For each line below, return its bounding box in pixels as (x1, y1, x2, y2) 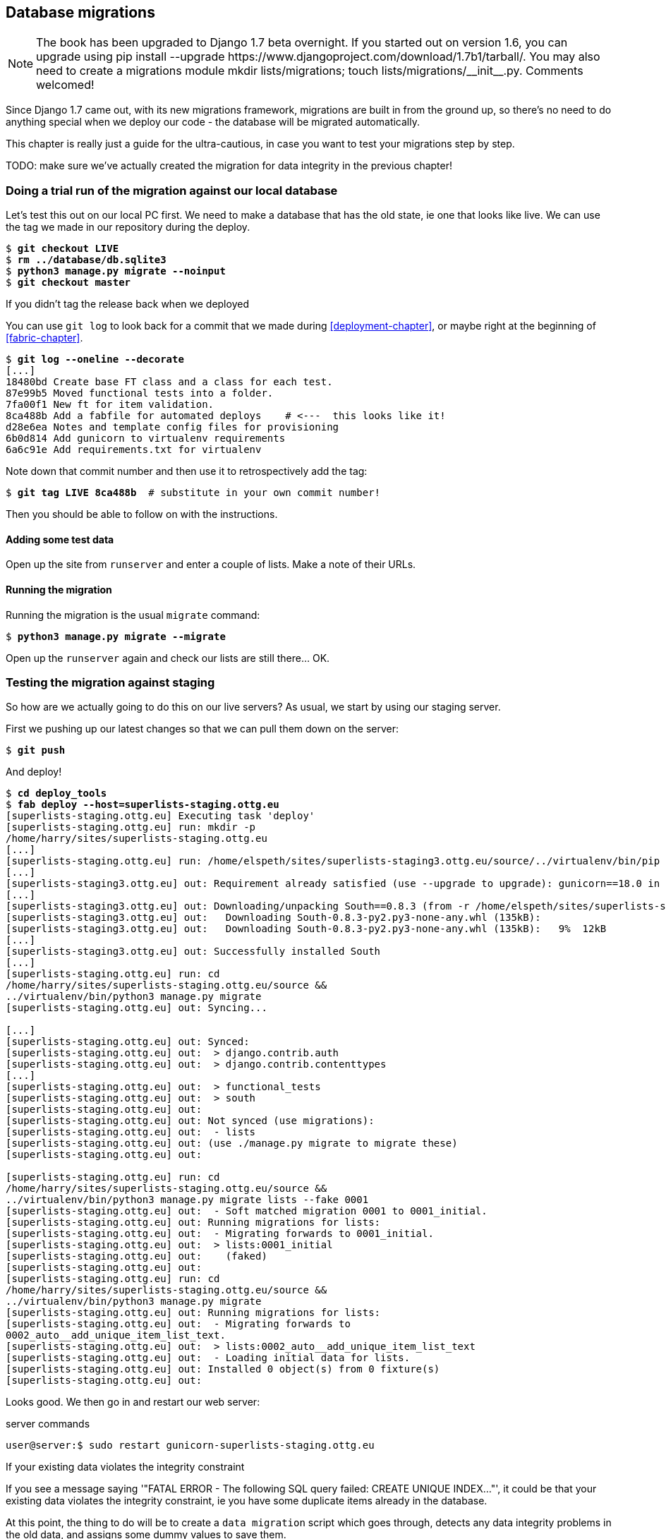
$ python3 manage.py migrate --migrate (6, 630, 226, 642)
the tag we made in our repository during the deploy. (6, 221, 250, 234)
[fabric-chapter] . (6, 332, 83, 344)
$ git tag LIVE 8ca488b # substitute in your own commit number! (6, 487, 381, 499)
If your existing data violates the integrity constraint (6, 1461, 245, 1473)
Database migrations (6, 4, 155, 21)
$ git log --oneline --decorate (6, 354, 184, 366)
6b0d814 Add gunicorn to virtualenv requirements (6, 433, 286, 445)
